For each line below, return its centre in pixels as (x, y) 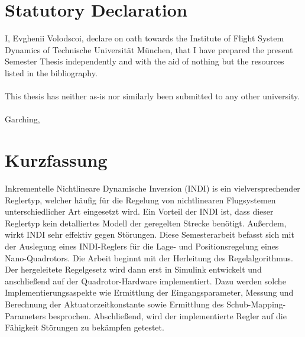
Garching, (22, 119)
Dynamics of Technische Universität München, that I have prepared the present (149, 49)
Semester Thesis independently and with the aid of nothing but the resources (145, 61)
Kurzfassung (56, 160)
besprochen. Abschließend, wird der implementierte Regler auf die (167, 315)
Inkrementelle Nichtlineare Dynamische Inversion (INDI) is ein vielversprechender (152, 188)
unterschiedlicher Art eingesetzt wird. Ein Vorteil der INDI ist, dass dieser (139, 211)
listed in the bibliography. (51, 72)
